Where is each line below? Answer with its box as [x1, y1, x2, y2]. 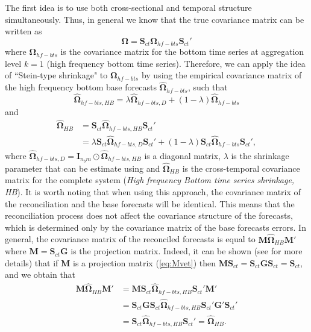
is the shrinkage [231, 149, 289, 161]
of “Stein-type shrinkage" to [5, 69, 108, 81]
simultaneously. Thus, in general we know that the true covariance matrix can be [5, 13, 304, 25]
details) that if [5, 256, 58, 269]
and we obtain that [5, 268, 76, 281]
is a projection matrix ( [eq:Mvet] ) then [72, 256, 216, 269]
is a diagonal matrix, [144, 149, 221, 161]
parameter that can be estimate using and [5, 161, 160, 174]
